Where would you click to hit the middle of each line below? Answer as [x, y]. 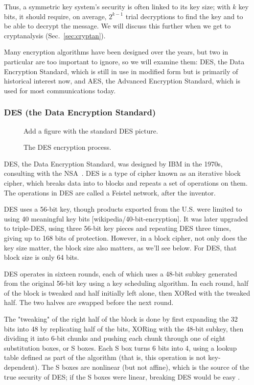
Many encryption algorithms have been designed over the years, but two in [116, 52]
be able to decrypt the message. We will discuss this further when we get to [117, 26]
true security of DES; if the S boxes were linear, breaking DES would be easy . [122, 376]
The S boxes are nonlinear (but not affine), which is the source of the [145, 367]
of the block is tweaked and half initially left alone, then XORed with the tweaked [127, 292]
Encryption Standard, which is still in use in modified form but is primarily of [121, 71]
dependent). [22, 367]
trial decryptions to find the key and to [184, 16]
